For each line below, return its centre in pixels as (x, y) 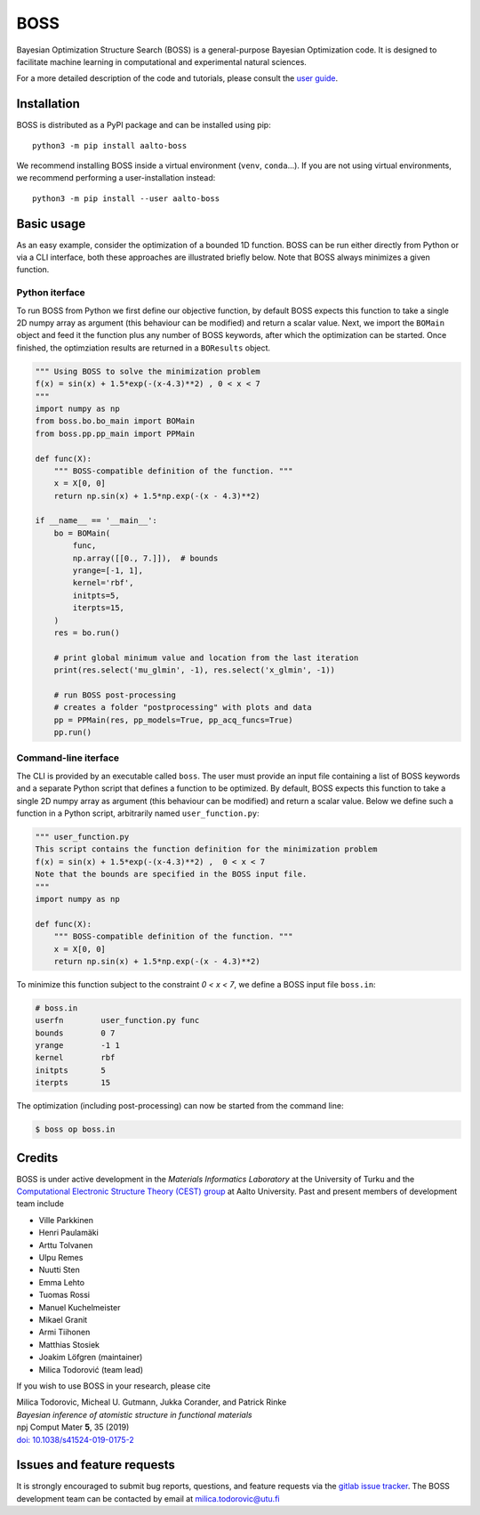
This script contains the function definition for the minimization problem (206, 849)
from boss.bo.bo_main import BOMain (115, 421)
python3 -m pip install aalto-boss (110, 145)
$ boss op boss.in (75, 1129)
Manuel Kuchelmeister (80, 1307)
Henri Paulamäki (69, 1233)
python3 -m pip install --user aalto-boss (126, 198)
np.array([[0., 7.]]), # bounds (145, 558)
